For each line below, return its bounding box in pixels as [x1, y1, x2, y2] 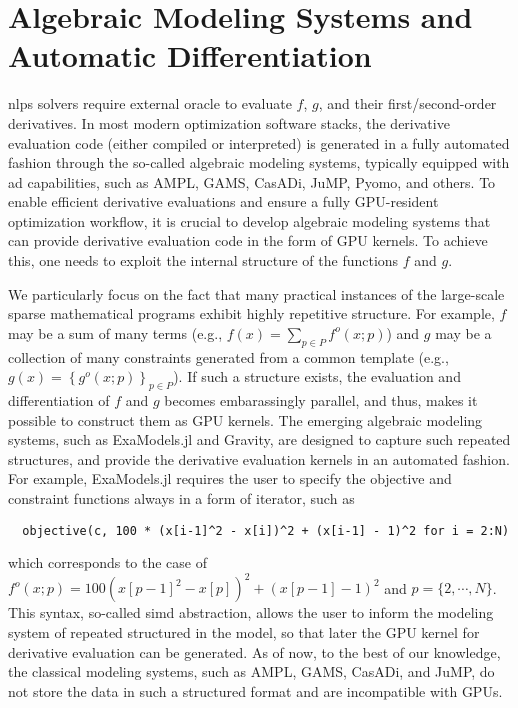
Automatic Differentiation [8, 35, 372, 76]
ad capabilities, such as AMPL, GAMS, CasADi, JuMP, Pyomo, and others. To [8, 171, 496, 192]
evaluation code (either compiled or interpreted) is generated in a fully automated [8, 132, 510, 153]
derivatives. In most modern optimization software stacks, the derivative [8, 112, 450, 133]
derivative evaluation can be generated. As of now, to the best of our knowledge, [8, 641, 501, 662]
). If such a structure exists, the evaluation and [173, 366, 461, 387]
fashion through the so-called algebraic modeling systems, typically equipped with [8, 152, 510, 173]
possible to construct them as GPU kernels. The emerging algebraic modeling [8, 409, 483, 430]
